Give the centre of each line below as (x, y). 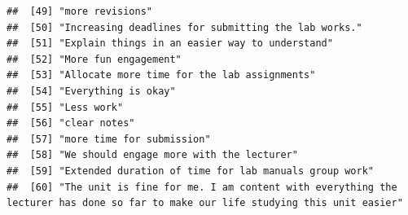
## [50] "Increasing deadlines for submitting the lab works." (184, 27)
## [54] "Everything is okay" (91, 91)
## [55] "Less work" (65, 107)
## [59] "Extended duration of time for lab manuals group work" (191, 171)
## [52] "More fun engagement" (94, 59)
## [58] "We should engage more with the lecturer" (152, 155)
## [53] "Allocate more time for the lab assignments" (161, 75)
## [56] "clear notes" (71, 123)
